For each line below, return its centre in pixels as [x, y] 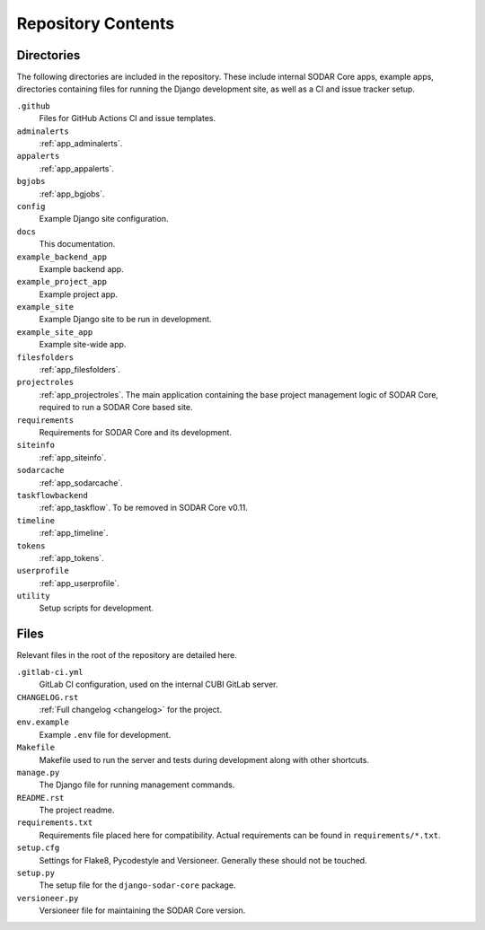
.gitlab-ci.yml [50, 672]
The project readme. [77, 810]
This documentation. [77, 244]
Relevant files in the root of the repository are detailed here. [127, 655]
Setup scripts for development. [97, 608]
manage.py [38, 772]
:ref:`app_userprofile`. [79, 583]
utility [34, 596]
